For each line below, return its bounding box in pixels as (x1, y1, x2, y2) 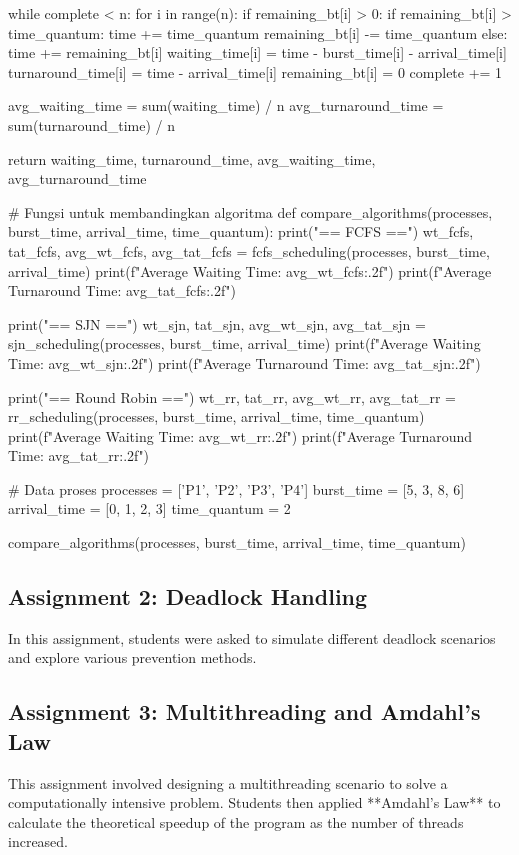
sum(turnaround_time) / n (8, 114, 176, 135)
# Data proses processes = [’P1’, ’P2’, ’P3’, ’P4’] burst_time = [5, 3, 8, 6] (8, 478, 465, 499)
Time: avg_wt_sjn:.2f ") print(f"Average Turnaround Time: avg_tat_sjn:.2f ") (8, 352, 481, 373)
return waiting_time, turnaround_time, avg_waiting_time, (8, 148, 376, 169)
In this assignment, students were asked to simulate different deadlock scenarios (8, 627, 496, 648)
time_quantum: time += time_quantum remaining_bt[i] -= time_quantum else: (8, 22, 508, 43)
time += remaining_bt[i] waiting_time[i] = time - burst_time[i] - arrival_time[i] (8, 42, 507, 63)
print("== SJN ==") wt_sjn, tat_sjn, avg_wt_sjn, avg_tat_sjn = (8, 313, 426, 334)
